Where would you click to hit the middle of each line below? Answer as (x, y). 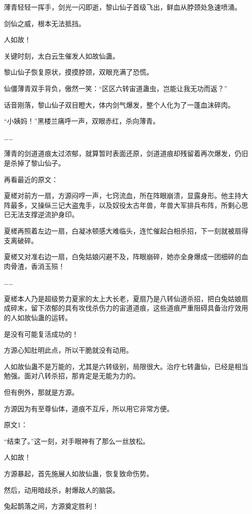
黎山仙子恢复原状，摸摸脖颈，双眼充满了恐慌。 (79, 72)
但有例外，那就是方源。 (41, 392)
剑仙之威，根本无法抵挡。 (45, 23)
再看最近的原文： (31, 179)
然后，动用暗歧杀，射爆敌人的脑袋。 (62, 490)
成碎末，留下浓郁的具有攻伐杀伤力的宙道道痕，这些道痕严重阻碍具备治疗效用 (126, 308)
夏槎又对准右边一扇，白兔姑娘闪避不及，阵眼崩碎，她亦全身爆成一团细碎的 (123, 257)
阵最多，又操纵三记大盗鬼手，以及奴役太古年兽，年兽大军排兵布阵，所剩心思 (126, 205)
